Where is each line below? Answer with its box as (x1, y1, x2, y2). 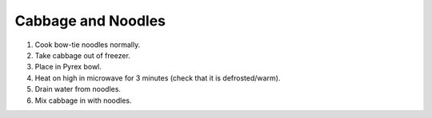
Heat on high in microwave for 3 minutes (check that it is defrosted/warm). (34, 73, 281, 83)
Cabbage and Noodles (14, 12, 166, 29)
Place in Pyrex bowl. (34, 62, 102, 72)
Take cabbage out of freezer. (34, 50, 131, 60)
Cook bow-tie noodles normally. (34, 40, 141, 49)
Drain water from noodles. (34, 85, 122, 94)
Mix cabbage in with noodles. (34, 96, 132, 105)
